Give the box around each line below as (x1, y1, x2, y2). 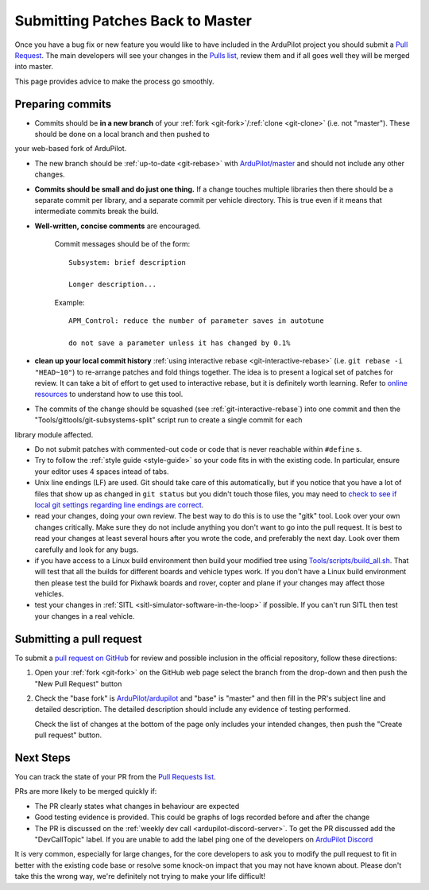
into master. (14, 62, 53, 72)
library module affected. (14, 429, 94, 439)
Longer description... (68, 280, 157, 290)
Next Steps (14, 751, 71, 764)
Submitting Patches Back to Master (14, 12, 253, 29)
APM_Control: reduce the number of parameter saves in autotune (68, 317, 325, 325)
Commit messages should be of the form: (54, 239, 191, 249)
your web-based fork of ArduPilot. (14, 144, 127, 154)
